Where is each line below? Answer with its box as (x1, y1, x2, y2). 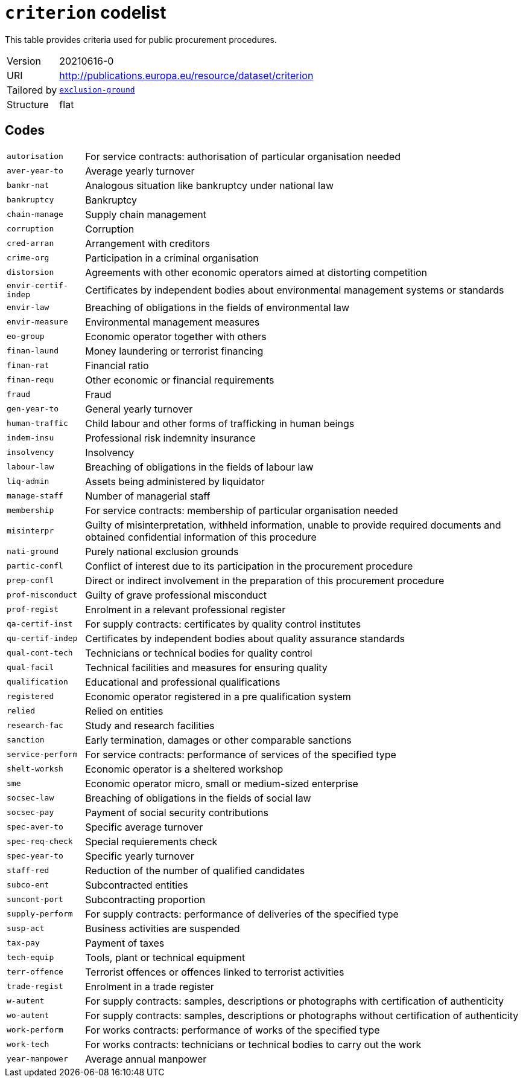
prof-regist (7, 605, 59, 614)
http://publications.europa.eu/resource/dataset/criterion (59, 69, 314, 82)
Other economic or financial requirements (85, 373, 274, 386)
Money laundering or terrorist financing (85, 344, 264, 357)
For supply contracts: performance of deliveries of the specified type (85, 907, 399, 920)
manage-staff (7, 491, 63, 501)
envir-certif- (7, 280, 68, 290)
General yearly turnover (85, 402, 193, 415)
